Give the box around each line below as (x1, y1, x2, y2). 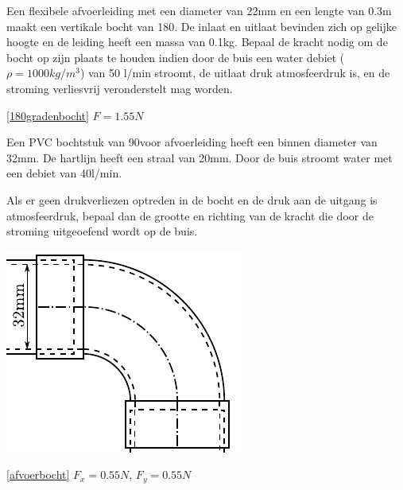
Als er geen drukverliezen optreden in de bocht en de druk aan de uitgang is (6, 191, 378, 208)
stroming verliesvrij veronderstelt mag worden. (6, 80, 233, 96)
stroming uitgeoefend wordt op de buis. (6, 223, 198, 239)
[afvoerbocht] (6, 466, 70, 483)
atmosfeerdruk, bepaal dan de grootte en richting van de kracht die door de (6, 207, 374, 224)
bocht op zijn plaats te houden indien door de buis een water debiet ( (6, 49, 345, 65)
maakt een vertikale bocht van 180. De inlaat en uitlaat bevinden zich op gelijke (6, 17, 397, 34)
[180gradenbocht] (6, 107, 89, 123)
